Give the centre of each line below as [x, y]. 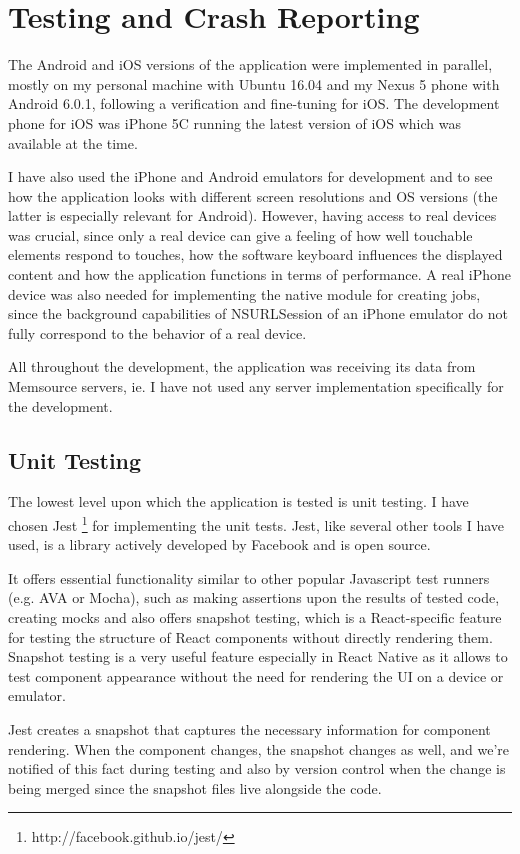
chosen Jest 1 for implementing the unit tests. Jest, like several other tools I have [256, 523]
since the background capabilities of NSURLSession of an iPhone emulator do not [258, 313]
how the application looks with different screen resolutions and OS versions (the [253, 195]
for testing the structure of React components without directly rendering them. [250, 636]
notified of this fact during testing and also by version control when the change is [257, 768]
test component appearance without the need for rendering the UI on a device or [256, 675]
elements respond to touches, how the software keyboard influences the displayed [255, 254]
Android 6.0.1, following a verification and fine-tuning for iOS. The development [254, 103]
